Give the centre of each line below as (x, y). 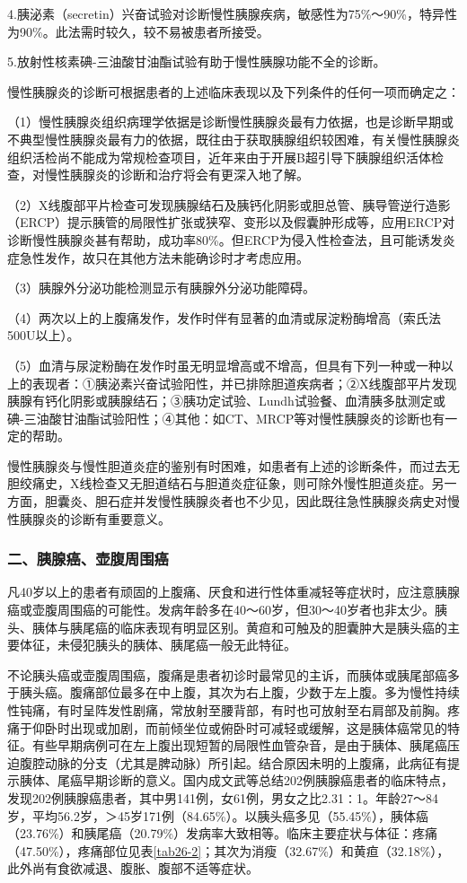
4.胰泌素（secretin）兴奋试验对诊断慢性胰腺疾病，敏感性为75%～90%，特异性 (232, 13)
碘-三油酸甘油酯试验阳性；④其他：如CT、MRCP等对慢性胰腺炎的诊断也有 (226, 418)
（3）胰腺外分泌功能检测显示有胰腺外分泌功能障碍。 (161, 288)
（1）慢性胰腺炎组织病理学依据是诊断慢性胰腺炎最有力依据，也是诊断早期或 (230, 122)
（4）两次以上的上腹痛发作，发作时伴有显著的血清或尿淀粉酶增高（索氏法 (224, 317)
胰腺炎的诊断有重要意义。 (95, 518)
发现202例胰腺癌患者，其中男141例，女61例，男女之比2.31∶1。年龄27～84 (223, 798)
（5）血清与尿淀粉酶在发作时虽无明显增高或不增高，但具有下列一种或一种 (224, 365)
